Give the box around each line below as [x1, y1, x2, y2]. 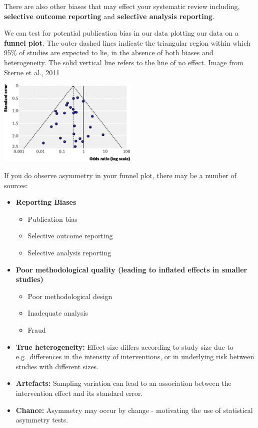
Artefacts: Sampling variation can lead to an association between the [15, 378, 231, 388]
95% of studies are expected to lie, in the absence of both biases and [4, 47, 213, 58]
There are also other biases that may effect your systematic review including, [4, 1, 240, 11]
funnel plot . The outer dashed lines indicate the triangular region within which [4, 37, 250, 48]
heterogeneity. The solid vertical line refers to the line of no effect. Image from [4, 57, 243, 67]
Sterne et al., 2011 [4, 67, 60, 77]
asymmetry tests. [15, 414, 68, 425]
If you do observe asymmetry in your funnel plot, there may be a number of [4, 170, 236, 181]
